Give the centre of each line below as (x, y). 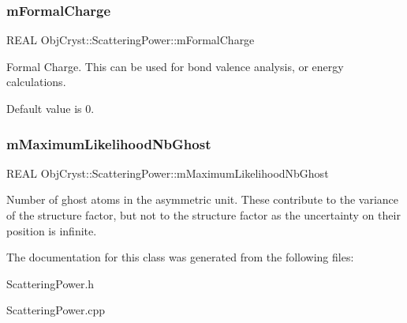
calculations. (36, 82)
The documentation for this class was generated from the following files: (180, 257)
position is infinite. (52, 230)
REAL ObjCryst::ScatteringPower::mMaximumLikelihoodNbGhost (168, 173)
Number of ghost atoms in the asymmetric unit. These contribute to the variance (203, 199)
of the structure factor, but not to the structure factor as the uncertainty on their (203, 215)
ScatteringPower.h (50, 283)
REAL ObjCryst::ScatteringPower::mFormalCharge (131, 40)
